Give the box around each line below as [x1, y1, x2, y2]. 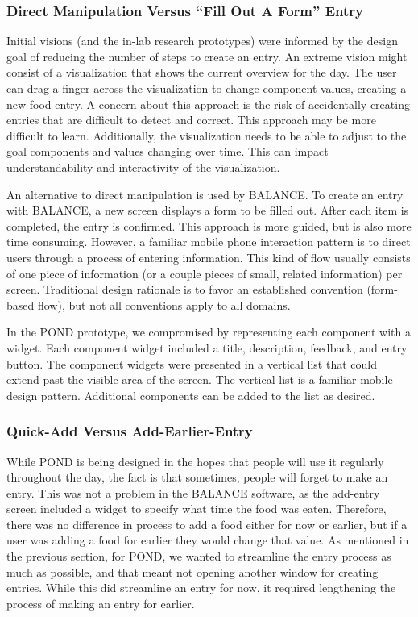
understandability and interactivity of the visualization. [6, 158, 280, 175]
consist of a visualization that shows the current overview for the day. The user [6, 64, 397, 81]
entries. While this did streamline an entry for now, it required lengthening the [6, 579, 396, 596]
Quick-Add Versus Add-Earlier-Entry [6, 421, 253, 441]
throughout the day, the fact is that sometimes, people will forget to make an [6, 469, 388, 486]
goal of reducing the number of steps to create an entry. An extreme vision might [6, 48, 408, 65]
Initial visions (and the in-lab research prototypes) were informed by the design [6, 32, 398, 49]
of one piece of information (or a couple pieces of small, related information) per [6, 265, 403, 281]
